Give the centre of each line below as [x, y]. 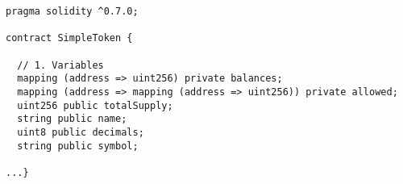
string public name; [72, 119]
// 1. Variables [60, 65]
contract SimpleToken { [69, 38]
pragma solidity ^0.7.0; [72, 11]
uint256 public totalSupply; [95, 105]
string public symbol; [78, 146]
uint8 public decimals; [81, 132]
